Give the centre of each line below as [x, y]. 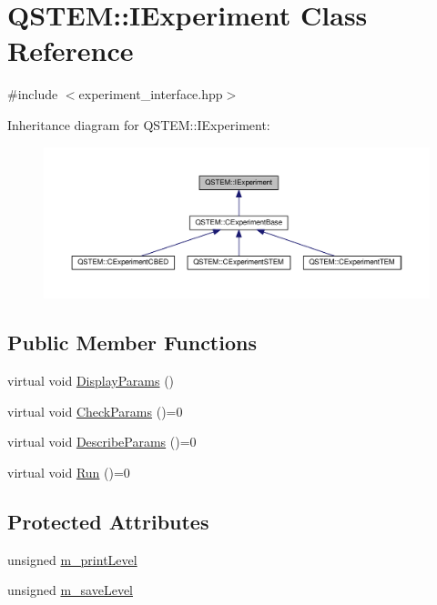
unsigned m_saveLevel [70, 590]
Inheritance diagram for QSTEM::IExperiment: [139, 124]
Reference [71, 50]
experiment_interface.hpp [151, 94]
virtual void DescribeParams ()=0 [102, 442]
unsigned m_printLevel [72, 559]
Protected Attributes [108, 521]
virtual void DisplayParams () [91, 381]
